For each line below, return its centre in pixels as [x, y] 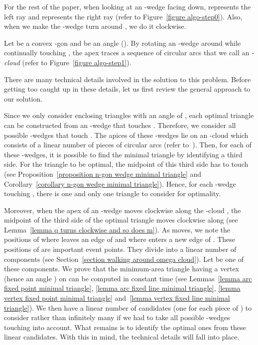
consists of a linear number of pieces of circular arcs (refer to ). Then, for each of [128, 145]
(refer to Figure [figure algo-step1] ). [77, 62]
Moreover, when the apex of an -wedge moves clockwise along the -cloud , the [123, 210]
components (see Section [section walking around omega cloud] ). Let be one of [124, 259]
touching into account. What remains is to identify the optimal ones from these [125, 327]
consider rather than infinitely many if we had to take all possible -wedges [117, 317]
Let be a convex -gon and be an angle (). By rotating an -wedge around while [123, 43]
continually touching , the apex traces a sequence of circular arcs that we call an [127, 53]
